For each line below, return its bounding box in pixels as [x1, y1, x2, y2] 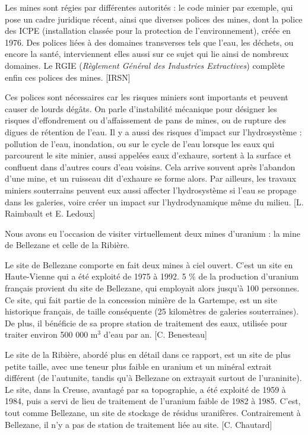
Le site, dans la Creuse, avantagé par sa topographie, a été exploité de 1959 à [5, 383, 286, 395]
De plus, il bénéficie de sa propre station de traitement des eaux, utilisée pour [5, 316, 288, 329]
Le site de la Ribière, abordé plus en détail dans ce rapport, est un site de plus [5, 348, 291, 361]
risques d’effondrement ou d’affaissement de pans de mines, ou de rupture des [5, 114, 286, 126]
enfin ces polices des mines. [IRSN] [5, 71, 131, 83]
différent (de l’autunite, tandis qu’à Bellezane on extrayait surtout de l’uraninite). [5, 372, 302, 384]
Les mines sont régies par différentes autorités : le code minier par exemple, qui [5, 1, 293, 13]
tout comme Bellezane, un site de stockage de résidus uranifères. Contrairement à [5, 407, 301, 418]
